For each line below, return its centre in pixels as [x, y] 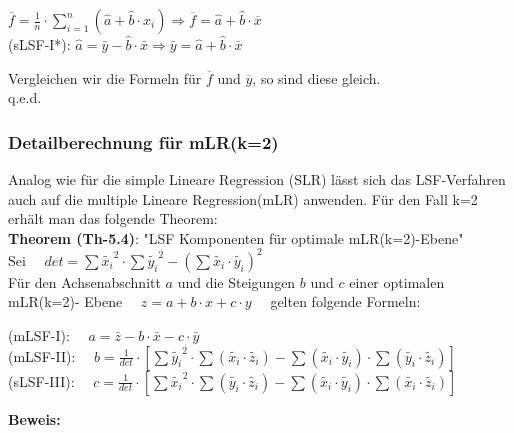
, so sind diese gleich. [316, 77]
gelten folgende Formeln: [345, 301]
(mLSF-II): [42, 355]
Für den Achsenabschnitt [84, 281]
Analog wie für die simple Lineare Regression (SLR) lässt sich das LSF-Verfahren [257, 179]
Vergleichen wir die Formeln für [105, 77]
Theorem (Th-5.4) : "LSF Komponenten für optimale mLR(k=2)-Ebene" [236, 237]
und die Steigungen [236, 281]
